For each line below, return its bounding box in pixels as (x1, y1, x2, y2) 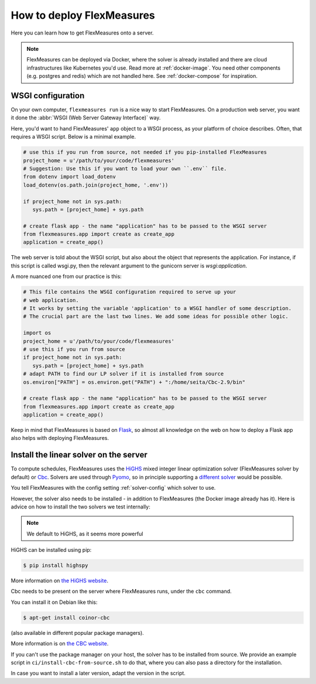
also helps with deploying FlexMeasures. (11, 435, 109, 442)
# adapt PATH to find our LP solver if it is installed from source (23, 370, 224, 377)
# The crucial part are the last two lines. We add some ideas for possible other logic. (23, 313, 289, 320)
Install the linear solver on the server (11, 450, 147, 460)
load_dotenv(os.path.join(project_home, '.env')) (23, 181, 169, 188)
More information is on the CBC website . (11, 640, 109, 647)
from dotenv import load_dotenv (23, 173, 116, 180)
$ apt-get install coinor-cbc (23, 614, 110, 621)
